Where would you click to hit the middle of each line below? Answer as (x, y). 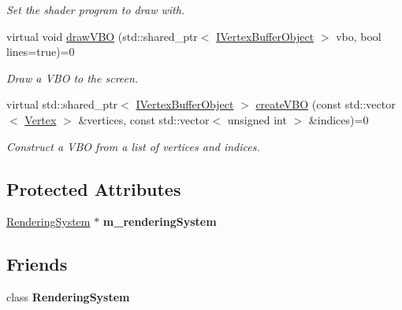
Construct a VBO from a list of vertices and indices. (133, 146)
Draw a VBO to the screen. (73, 77)
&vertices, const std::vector (144, 119)
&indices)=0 (339, 119)
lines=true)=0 (41, 52)
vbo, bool (359, 36)
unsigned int (257, 119)
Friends (37, 264)
